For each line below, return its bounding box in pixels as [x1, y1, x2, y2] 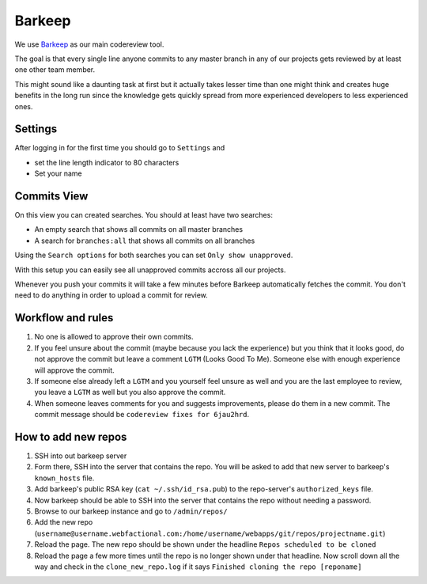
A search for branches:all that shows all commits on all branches [34, 236, 255, 245]
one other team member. [14, 65, 96, 74]
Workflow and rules [14, 311, 114, 324]
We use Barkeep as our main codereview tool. [14, 40, 164, 49]
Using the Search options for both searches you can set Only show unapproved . [14, 250, 293, 260]
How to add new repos [14, 430, 127, 443]
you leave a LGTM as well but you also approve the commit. [34, 388, 226, 397]
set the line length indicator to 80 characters [34, 157, 179, 167]
